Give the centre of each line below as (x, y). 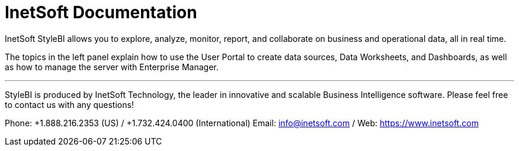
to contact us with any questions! (69, 104)
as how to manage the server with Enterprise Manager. (112, 67)
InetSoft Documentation (101, 12)
